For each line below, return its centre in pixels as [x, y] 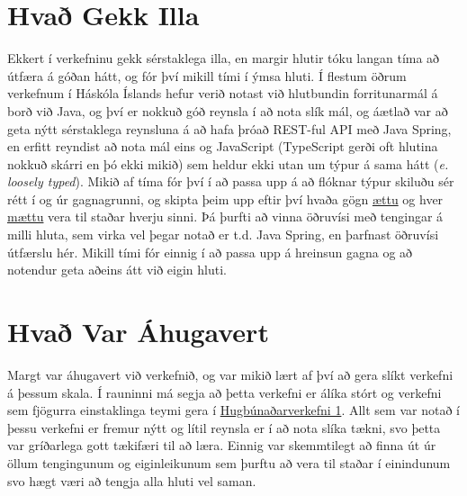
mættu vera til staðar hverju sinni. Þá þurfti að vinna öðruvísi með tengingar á [225, 216]
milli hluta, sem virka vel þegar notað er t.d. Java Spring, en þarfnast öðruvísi [223, 234]
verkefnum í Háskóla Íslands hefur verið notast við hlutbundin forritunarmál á [223, 93]
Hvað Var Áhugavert [138, 332]
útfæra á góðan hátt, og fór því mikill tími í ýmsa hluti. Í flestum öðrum [207, 75]
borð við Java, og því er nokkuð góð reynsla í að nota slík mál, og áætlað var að [228, 110]
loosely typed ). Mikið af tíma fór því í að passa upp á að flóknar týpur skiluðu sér [231, 181]
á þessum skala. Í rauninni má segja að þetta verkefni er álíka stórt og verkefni [225, 392]
